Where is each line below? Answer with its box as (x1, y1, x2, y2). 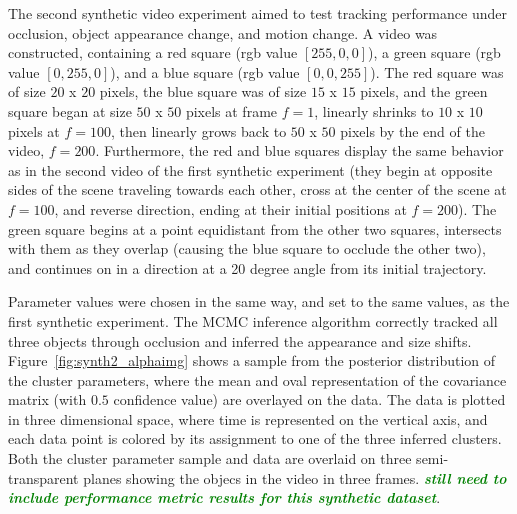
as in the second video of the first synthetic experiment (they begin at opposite (8, 159, 493, 180)
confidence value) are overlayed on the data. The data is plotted (113, 389, 506, 410)
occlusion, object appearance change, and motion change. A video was (8, 22, 438, 43)
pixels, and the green (360, 81, 488, 102)
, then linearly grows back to (111, 120, 287, 141)
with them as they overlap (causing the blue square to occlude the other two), (8, 238, 486, 259)
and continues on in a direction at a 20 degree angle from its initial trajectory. (8, 257, 487, 278)
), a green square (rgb (368, 42, 501, 63)
